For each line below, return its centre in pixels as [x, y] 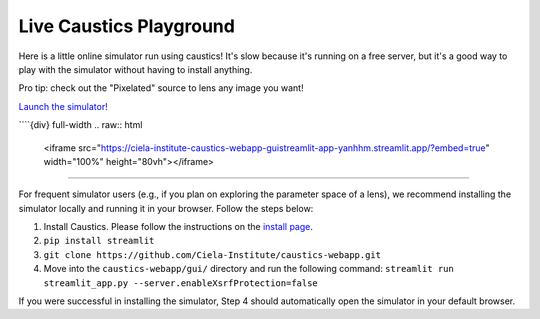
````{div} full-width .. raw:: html [80, 125]
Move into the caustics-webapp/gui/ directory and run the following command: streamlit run [248, 269]
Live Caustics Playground [126, 26]
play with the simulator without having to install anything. [135, 69]
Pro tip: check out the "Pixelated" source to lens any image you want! [161, 88]
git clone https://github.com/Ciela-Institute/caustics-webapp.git [212, 254]
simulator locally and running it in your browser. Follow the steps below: [166, 208]
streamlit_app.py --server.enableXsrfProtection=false [181, 283]
